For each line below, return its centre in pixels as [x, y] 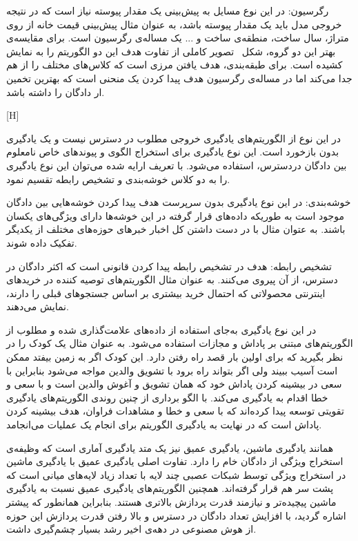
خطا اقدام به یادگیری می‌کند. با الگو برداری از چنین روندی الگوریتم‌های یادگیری [167, 397]
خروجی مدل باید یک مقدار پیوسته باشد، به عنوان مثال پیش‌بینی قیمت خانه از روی [174, 24]
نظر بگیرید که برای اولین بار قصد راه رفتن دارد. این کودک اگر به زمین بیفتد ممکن [175, 357]
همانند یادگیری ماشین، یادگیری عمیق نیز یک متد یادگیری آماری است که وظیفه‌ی [170, 447]
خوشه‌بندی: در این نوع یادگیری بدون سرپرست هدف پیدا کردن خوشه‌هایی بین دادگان [179, 202]
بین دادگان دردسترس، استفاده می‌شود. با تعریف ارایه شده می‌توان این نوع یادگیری [177, 165]
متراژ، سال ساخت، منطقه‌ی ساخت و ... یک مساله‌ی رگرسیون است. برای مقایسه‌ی [178, 38]
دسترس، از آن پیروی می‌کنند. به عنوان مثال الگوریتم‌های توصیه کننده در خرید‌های [172, 279]
